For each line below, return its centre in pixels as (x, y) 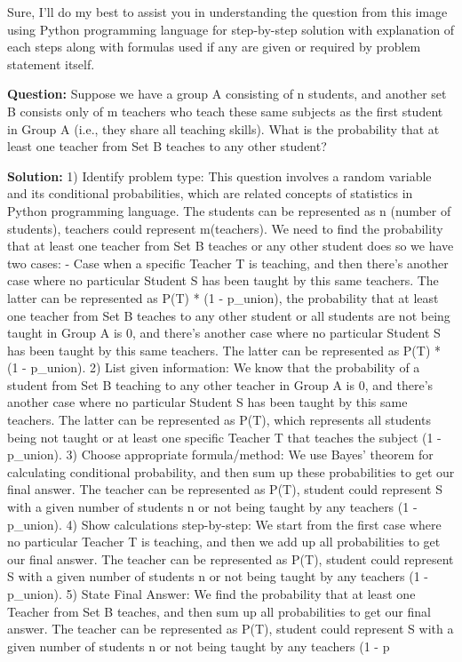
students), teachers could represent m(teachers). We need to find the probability (225, 228)
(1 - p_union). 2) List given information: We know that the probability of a (214, 367)
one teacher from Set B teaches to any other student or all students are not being (229, 315)
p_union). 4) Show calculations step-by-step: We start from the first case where (224, 524)
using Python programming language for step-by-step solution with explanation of (231, 29)
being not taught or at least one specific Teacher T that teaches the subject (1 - (224, 437)
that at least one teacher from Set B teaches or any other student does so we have (231, 246)
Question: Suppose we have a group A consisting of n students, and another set (227, 94)
